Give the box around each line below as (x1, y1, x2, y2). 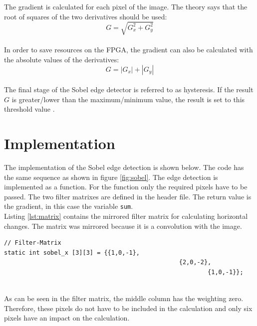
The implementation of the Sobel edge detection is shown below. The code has (4, 162, 244, 172)
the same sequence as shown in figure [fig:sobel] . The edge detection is (4, 171, 218, 182)
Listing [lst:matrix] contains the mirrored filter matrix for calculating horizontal (4, 211, 248, 221)
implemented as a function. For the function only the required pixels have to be (4, 181, 248, 192)
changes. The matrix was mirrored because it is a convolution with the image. (4, 220, 242, 231)
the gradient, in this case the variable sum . (4, 201, 133, 211)
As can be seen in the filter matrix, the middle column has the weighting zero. (4, 293, 244, 304)
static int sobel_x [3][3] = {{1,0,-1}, (4, 249, 140, 256)
